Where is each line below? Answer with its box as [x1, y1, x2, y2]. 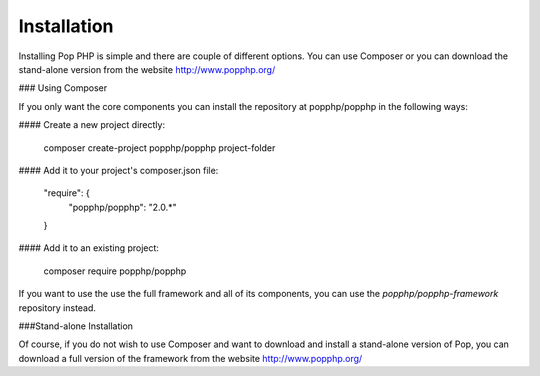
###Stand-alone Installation [18, 320, 134, 332]
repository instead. [18, 301, 97, 314]
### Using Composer [18, 82, 108, 94]
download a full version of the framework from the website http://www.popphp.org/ [18, 352, 363, 364]
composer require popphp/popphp [43, 265, 187, 277]
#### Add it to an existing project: [18, 242, 160, 254]
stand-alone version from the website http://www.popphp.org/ [18, 63, 276, 75]
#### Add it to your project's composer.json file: [18, 164, 219, 176]
